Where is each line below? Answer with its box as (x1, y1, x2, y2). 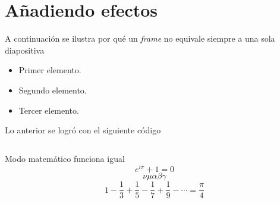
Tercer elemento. (18, 104, 79, 116)
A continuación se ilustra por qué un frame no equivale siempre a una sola (5, 32, 275, 45)
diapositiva (5, 43, 45, 56)
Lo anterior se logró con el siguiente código (5, 124, 161, 136)
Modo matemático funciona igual (5, 152, 125, 164)
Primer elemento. (18, 64, 81, 76)
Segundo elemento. (18, 83, 87, 96)
